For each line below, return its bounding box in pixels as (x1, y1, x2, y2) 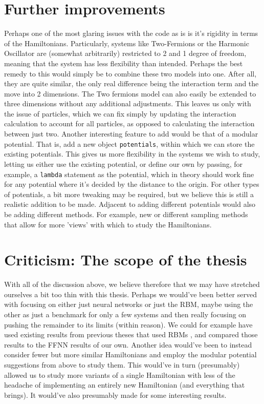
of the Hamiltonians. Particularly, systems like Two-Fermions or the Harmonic (4, 37, 249, 48)
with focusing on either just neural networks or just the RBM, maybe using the (4, 299, 253, 310)
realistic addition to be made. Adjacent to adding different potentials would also (4, 199, 256, 209)
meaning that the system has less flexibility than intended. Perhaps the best (4, 57, 243, 68)
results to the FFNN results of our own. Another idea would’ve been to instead (4, 339, 252, 350)
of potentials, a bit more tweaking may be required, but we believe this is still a (4, 188, 254, 199)
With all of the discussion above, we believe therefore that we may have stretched (4, 279, 260, 290)
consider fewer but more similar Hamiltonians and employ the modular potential (4, 349, 257, 360)
